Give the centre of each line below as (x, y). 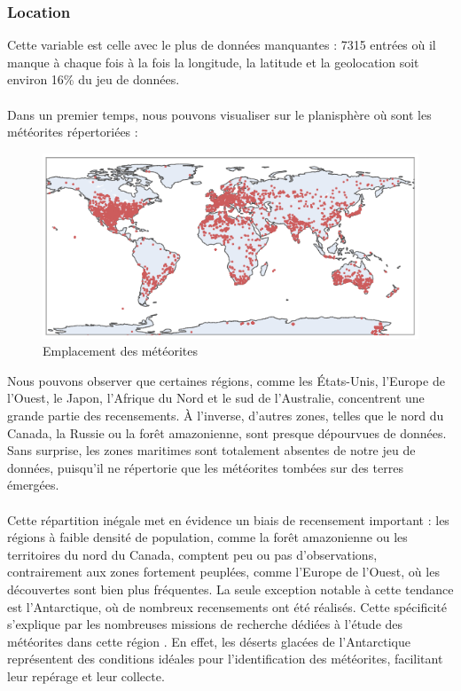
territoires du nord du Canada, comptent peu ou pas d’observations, (192, 554)
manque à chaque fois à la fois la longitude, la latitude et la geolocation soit (213, 62)
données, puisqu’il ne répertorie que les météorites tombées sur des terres (205, 467)
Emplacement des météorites (120, 351)
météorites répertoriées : (73, 132)
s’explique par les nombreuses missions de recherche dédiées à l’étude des (205, 624)
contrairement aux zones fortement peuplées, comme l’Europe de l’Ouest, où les (223, 572)
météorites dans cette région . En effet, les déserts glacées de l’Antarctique (209, 641)
